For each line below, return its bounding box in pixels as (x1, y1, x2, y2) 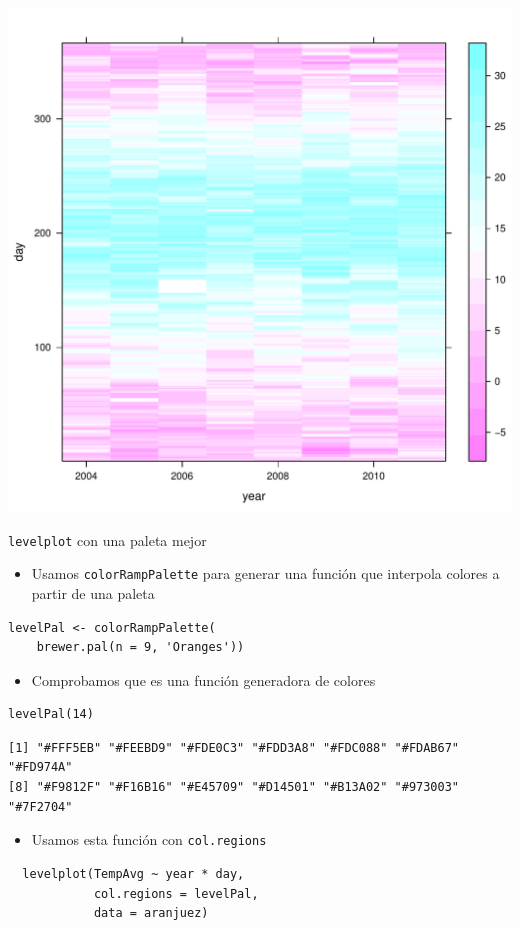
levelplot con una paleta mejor (8, 529, 207, 550)
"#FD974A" (8, 760, 73, 775)
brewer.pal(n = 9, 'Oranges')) (36, 640, 245, 655)
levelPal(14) (8, 707, 94, 722)
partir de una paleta (31, 582, 155, 603)
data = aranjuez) (93, 906, 209, 921)
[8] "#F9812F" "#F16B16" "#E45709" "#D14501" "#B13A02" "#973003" (8, 780, 460, 795)
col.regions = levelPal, (93, 886, 259, 901)
